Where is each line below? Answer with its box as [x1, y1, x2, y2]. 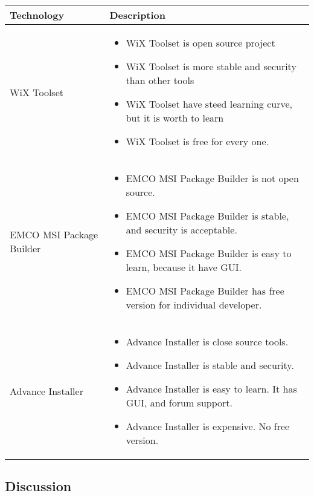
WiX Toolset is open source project [126, 36, 275, 50]
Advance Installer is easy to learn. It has [126, 382, 297, 396]
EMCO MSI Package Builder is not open [126, 171, 299, 185]
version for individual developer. [126, 298, 262, 312]
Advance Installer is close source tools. [126, 334, 289, 348]
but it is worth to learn [126, 111, 224, 125]
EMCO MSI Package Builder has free [126, 284, 284, 298]
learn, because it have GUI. [126, 260, 242, 274]
